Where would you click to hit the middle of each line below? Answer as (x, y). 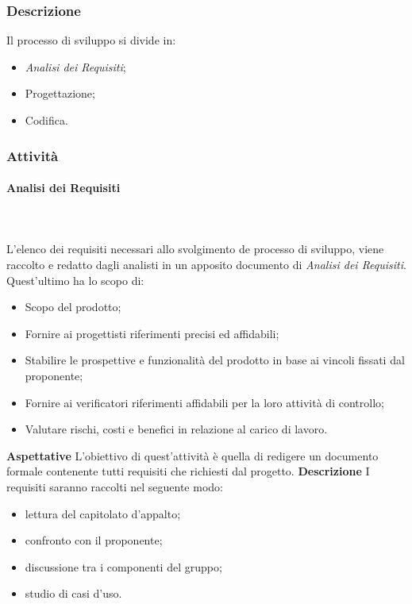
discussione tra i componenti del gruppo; (123, 566)
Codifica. (46, 120)
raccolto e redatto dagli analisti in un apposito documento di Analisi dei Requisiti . (206, 265)
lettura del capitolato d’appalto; (103, 513)
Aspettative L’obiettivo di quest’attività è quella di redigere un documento (193, 455)
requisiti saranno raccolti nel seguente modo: (115, 486)
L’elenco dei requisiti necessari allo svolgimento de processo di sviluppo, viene (195, 249)
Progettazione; (60, 93)
